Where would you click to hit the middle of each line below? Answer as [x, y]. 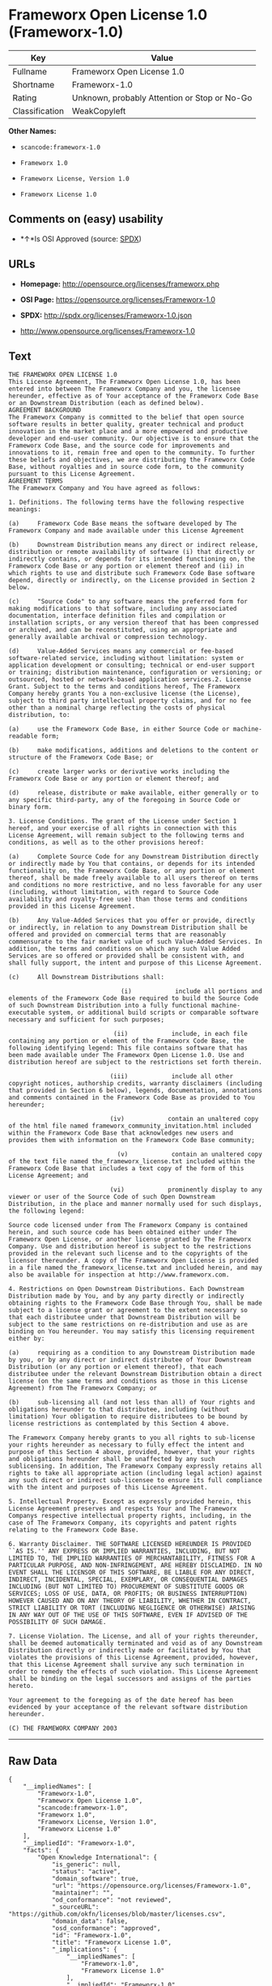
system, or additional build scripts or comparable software [153, 1013]
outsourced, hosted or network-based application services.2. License [130, 680]
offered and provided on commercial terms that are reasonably [117, 935]
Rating [25, 97]
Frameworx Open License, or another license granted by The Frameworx [130, 1240]
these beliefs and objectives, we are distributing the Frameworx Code [132, 460]
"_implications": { [84, 1950]
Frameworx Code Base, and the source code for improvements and [119, 446]
